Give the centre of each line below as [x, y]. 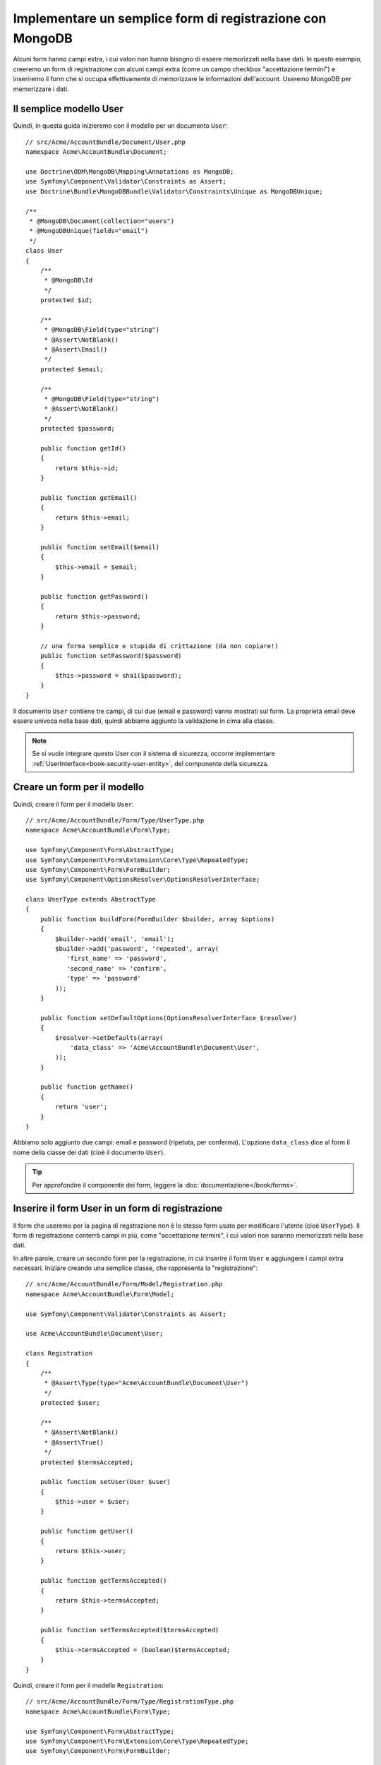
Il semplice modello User [68, 109]
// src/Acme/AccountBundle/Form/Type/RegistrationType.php [130, 1702]
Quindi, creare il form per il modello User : [73, 804]
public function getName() [87, 1087]
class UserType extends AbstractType [91, 899]
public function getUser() [87, 1531]
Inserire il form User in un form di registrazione [118, 1208]
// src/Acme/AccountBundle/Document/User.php [106, 142]
